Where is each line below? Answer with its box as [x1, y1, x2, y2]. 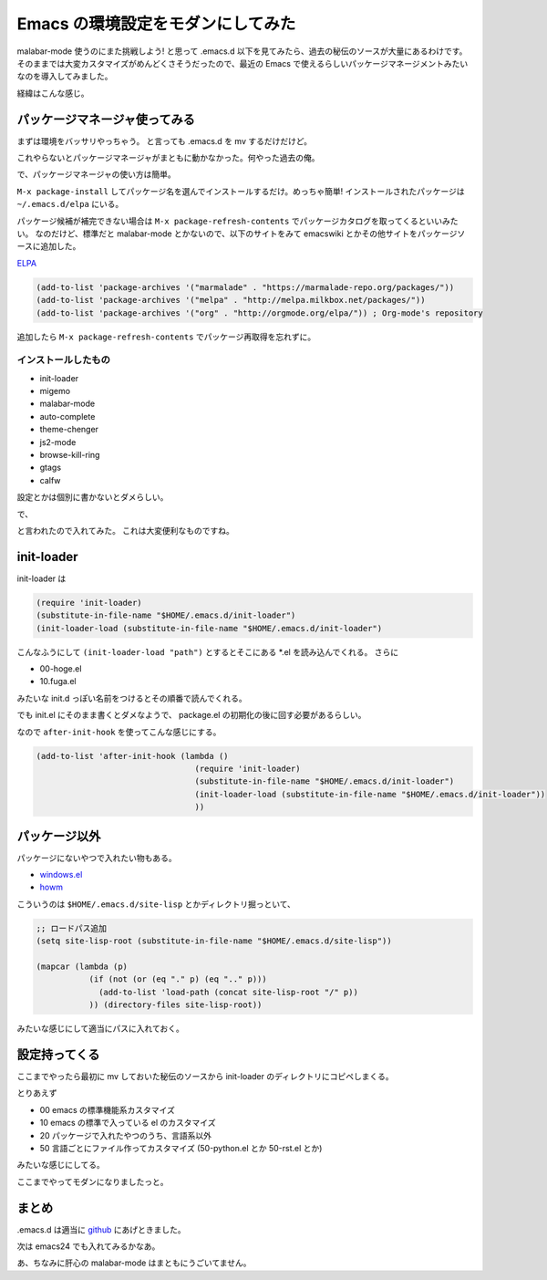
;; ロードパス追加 [36, 922, 107, 933]
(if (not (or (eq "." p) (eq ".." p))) [88, 974, 268, 984]
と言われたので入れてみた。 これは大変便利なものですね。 [16, 525, 234, 536]
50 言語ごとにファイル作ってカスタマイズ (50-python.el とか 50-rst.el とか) [39, 1142, 323, 1153]
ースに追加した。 [16, 241, 81, 252]
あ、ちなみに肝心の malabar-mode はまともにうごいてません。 [16, 1257, 252, 1268]
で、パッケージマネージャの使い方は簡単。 [16, 169, 177, 180]
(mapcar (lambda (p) [36, 961, 128, 972]
